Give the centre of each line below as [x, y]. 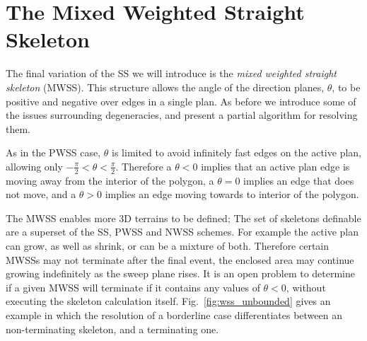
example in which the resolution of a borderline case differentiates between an [174, 315]
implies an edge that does [299, 180]
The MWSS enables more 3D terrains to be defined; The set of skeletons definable [183, 218]
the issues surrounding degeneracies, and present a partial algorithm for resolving [182, 115]
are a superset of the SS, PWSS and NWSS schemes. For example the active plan [182, 232]
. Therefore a [144, 166]
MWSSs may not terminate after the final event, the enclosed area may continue [180, 259]
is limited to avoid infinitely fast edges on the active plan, [237, 152]
